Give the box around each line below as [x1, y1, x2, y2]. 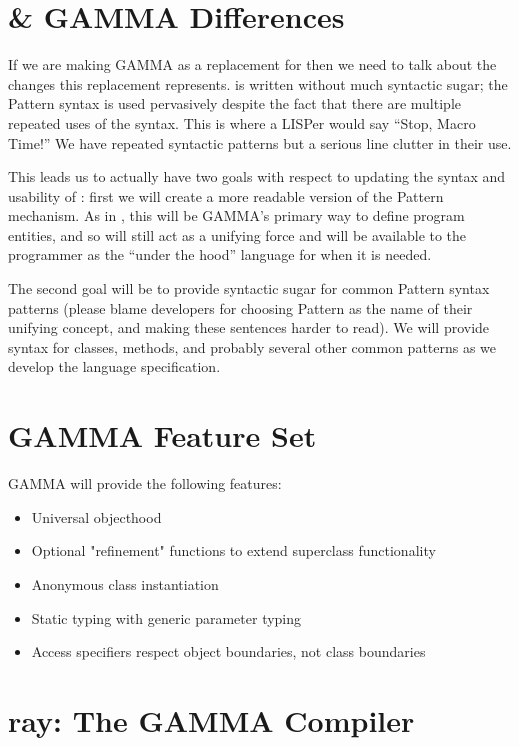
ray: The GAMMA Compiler [8, 699, 415, 740]
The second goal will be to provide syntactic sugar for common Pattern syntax [8, 278, 490, 299]
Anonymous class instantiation [31, 573, 219, 594]
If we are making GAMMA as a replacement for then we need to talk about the [8, 54, 497, 75]
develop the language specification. [8, 356, 221, 377]
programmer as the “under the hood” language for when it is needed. [8, 244, 432, 265]
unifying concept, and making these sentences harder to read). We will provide [8, 317, 490, 338]
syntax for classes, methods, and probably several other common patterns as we [8, 336, 497, 357]
